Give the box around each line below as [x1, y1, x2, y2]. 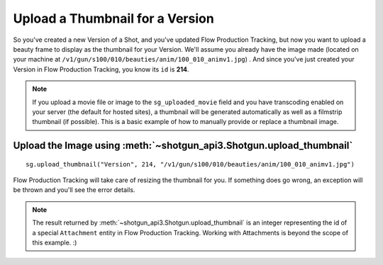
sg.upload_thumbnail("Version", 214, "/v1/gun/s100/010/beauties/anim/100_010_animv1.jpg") [26, 160, 355, 168]
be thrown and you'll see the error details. [13, 186, 135, 194]
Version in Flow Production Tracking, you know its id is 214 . [13, 64, 189, 74]
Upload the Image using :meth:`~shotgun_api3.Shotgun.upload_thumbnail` [13, 140, 353, 152]
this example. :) [32, 238, 77, 247]
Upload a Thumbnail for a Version [13, 11, 214, 26]
